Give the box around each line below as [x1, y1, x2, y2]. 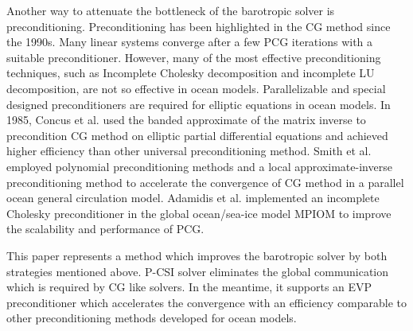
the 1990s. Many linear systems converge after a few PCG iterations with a [6, 33, 373, 50]
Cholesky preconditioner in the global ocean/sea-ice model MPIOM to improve [6, 204, 392, 221]
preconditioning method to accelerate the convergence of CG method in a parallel [6, 173, 404, 190]
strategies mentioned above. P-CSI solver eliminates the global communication [6, 263, 389, 279]
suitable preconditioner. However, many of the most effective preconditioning [6, 49, 381, 65]
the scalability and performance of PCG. [6, 220, 205, 237]
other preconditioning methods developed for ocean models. [6, 310, 297, 326]
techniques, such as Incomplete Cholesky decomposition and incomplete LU [6, 64, 375, 81]
